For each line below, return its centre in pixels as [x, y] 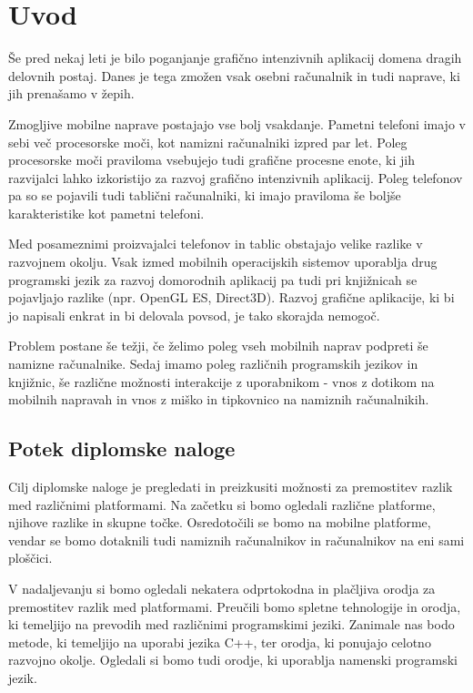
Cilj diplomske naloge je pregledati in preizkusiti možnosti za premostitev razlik [231, 487]
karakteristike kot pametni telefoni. [106, 213]
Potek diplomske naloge [122, 448]
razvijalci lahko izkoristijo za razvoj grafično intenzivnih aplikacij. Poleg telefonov [236, 177]
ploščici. [30, 558]
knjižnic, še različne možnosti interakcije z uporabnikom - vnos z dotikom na [221, 381]
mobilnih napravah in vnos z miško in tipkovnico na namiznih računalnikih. [219, 399]
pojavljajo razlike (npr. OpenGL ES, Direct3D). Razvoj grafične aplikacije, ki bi [231, 297]
